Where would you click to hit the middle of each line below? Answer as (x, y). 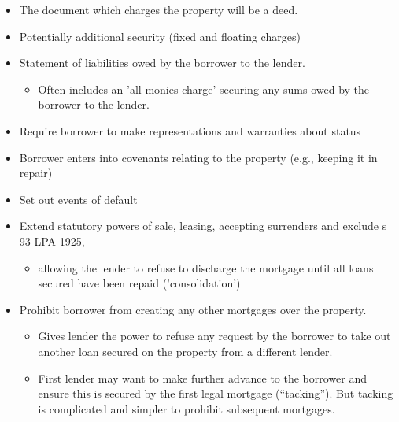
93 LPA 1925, (52, 241)
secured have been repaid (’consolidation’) (139, 283)
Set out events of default (78, 199)
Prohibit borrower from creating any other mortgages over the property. (193, 309)
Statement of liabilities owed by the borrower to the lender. (162, 63)
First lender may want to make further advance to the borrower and (203, 378)
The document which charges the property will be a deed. (159, 9)
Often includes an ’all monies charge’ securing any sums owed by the (204, 89)
